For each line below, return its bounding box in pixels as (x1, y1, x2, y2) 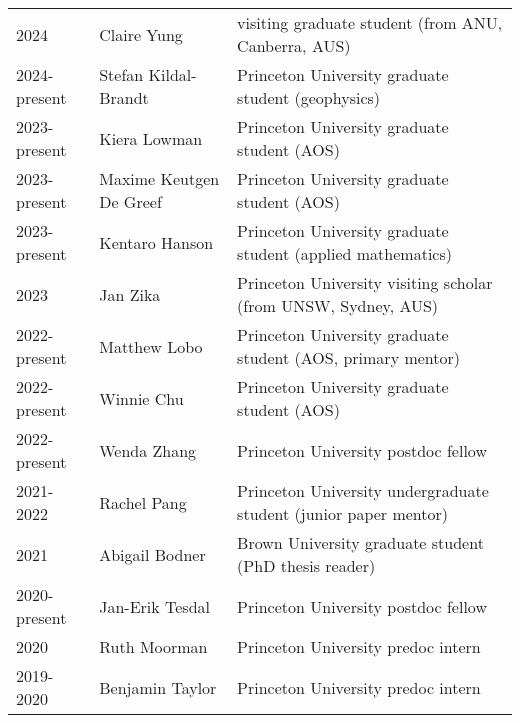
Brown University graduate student (237, 531, 484, 554)
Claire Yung (99, 22, 183, 46)
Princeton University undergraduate (237, 479, 489, 502)
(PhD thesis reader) (237, 554, 376, 577)
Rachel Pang (99, 490, 187, 514)
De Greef (99, 190, 162, 213)
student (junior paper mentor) (237, 502, 449, 525)
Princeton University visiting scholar (237, 271, 493, 294)
